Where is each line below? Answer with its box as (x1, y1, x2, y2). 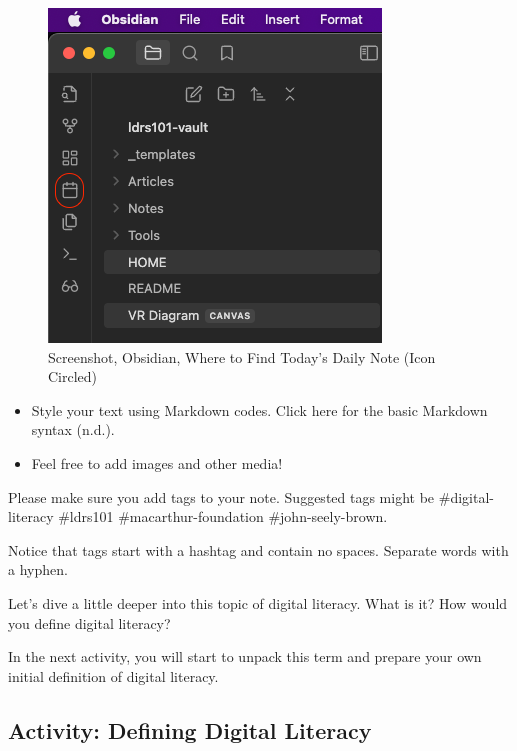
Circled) (48, 366, 98, 387)
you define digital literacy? (8, 612, 171, 633)
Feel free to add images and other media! (31, 452, 283, 473)
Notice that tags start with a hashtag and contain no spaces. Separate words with (8, 539, 509, 560)
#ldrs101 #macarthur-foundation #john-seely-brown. (58, 506, 388, 527)
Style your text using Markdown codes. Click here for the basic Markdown (31, 399, 488, 420)
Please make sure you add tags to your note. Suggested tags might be (8, 486, 435, 507)
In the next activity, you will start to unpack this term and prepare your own (8, 646, 482, 667)
